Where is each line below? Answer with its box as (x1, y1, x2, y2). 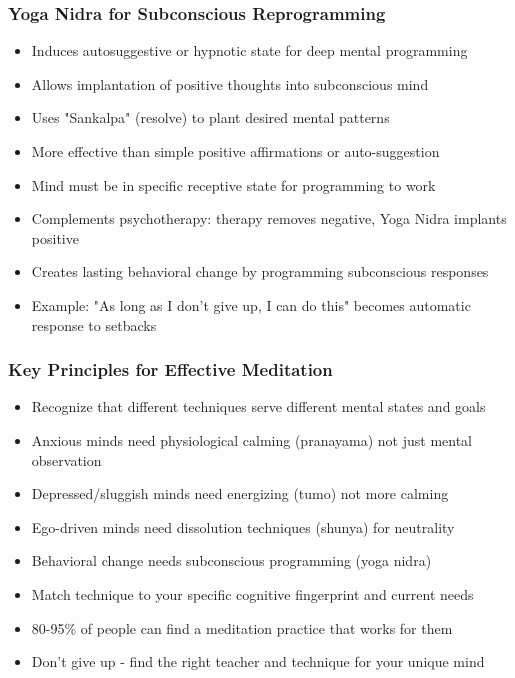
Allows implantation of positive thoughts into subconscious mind (31, 73, 429, 94)
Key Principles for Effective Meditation (8, 357, 333, 382)
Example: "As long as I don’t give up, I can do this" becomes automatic (31, 294, 471, 315)
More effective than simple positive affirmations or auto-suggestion (31, 141, 440, 161)
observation (31, 449, 102, 470)
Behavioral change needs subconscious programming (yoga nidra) (31, 550, 432, 571)
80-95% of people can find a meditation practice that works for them (31, 617, 453, 638)
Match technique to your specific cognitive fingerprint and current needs (31, 583, 474, 604)
